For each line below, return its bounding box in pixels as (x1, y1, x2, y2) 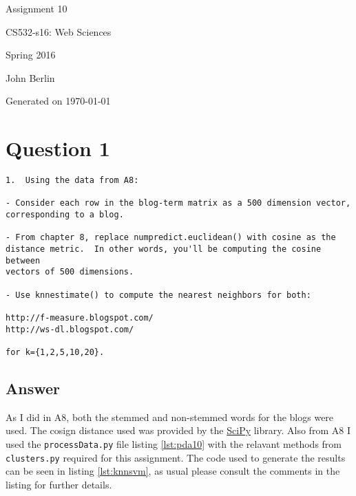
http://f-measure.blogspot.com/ (6, 312, 154, 323)
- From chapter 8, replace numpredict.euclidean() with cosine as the (6, 233, 336, 243)
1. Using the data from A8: (6, 175, 139, 186)
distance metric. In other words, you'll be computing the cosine (6, 244, 322, 255)
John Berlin (6, 70, 55, 85)
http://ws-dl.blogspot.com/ (6, 324, 134, 334)
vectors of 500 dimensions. (6, 267, 134, 277)
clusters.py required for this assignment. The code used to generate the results (6, 450, 346, 464)
